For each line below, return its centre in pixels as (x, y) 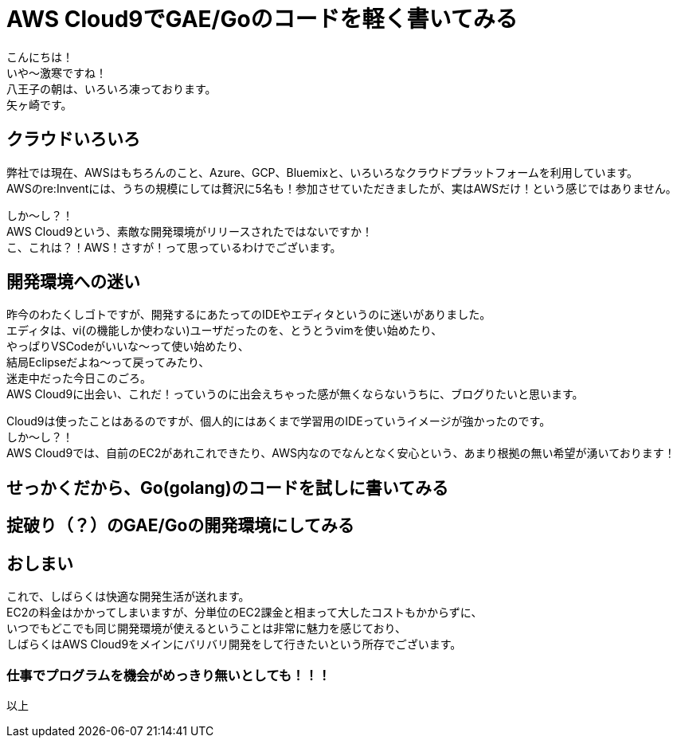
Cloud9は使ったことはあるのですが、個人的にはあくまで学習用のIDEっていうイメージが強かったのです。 (279, 421)
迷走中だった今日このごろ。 (79, 378)
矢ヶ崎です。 (39, 104)
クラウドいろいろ (73, 139)
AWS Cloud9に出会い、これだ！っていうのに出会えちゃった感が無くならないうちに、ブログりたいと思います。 (295, 394)
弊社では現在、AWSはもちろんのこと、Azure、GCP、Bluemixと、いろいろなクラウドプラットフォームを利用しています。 (323, 172)
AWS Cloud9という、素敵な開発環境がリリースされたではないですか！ (190, 231)
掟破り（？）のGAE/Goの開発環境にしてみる (180, 526)
